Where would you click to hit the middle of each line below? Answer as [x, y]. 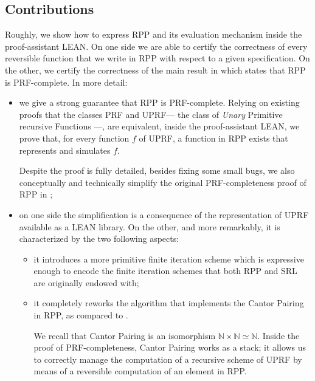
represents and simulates [65, 150]
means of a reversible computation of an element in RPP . [140, 371]
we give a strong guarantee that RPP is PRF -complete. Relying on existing [159, 102]
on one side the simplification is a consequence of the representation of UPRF [164, 214]
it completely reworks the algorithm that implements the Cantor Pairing [169, 303]
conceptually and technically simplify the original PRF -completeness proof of [163, 182]
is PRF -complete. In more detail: [66, 82]
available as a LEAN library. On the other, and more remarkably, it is [150, 226]
